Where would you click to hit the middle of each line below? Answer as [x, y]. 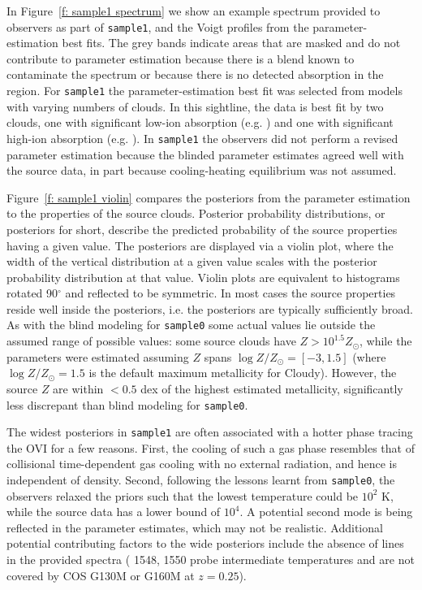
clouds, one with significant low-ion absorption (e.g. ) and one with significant [200, 122]
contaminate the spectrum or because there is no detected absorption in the [195, 74]
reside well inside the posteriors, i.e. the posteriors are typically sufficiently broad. [210, 308]
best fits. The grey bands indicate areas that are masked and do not [231, 43]
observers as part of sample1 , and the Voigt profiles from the [158, 26]
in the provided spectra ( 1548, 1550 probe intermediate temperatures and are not [211, 560]
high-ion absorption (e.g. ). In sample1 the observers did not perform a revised [202, 138]
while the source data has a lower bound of [114, 512]
